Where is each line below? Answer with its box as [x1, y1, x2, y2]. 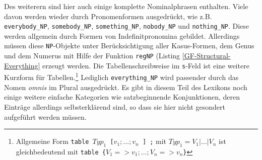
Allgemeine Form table [16, 136, 89, 146]
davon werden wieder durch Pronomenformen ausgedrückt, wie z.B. [4, 11, 212, 21]
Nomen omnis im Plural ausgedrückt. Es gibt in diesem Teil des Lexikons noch [4, 82, 247, 92]
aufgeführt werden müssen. [4, 111, 87, 122]
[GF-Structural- [182, 50, 231, 61]
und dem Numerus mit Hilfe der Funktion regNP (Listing [4, 50, 180, 61]
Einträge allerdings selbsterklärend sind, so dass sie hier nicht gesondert [4, 101, 226, 112]
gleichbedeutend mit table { [16, 146, 106, 156]
